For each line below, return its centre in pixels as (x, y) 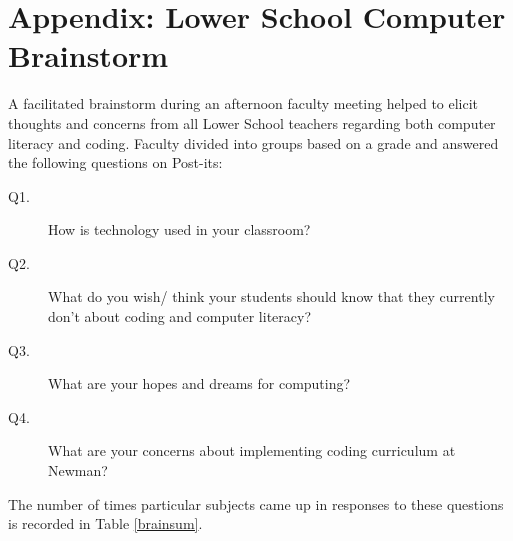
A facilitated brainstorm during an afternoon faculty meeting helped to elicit (243, 103)
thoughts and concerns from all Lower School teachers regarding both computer (252, 122)
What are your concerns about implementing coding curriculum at (252, 450)
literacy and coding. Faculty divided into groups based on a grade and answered (253, 142)
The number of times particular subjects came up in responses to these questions (256, 503)
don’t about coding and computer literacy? (180, 316)
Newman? (78, 470)
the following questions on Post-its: (115, 162)
